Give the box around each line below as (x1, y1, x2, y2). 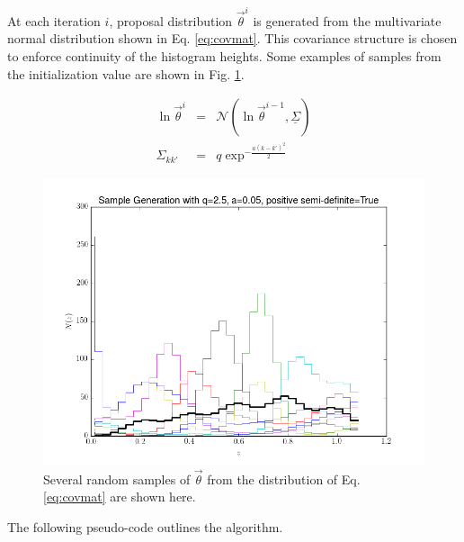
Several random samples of (43, 469, 191, 488)
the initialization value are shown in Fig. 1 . (7, 64, 245, 83)
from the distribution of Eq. (207, 469, 361, 488)
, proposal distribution (109, 11, 233, 30)
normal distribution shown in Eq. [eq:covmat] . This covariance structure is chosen (7, 29, 458, 48)
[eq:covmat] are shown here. (43, 487, 196, 506)
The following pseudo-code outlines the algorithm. (7, 517, 283, 536)
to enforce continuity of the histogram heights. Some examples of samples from (7, 46, 442, 65)
